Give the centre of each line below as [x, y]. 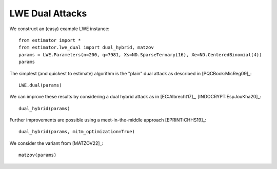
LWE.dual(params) [40, 85]
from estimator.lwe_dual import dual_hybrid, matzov [86, 48]
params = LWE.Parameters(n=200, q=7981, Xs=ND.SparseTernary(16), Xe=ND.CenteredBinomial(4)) [140, 55]
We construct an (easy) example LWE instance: [60, 29]
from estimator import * [50, 40]
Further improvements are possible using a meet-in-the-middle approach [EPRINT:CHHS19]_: [108, 120]
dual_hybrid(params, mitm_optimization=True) [77, 132]
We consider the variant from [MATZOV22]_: [56, 143]
